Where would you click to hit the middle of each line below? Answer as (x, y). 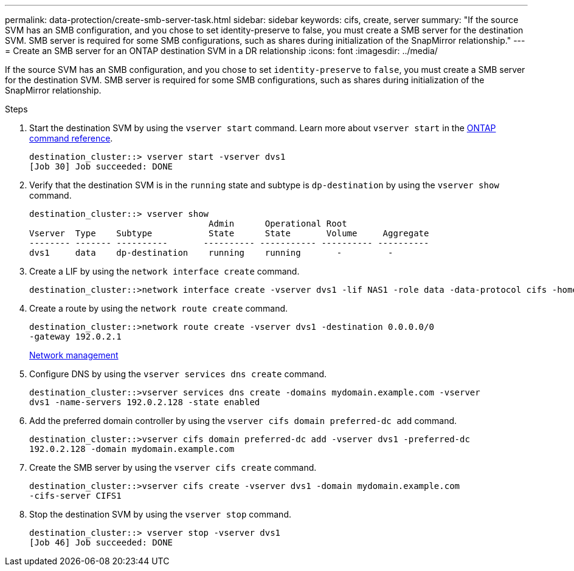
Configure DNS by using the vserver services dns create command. (178, 374)
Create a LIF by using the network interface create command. (164, 271)
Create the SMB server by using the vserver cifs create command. (173, 467)
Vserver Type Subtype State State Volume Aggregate (229, 233)
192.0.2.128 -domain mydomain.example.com (132, 449)
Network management (74, 355)
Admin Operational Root (278, 224)
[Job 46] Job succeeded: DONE (101, 542)
